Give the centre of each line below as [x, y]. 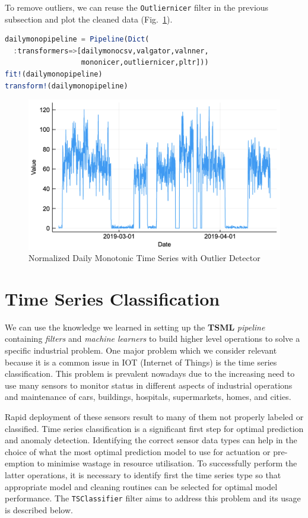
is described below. [39, 509]
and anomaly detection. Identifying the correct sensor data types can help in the [151, 440]
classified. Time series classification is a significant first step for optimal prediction [154, 428]
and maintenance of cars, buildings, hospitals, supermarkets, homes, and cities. [148, 397]
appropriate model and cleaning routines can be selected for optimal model [141, 486]
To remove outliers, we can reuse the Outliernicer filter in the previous [137, 7]
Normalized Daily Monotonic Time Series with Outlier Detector [145, 258]
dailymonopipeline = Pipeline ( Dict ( [77, 39]
